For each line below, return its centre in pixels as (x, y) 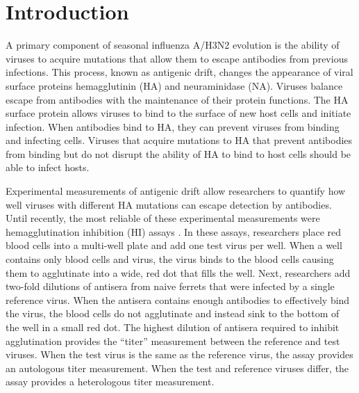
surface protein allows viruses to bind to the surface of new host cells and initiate (178, 113)
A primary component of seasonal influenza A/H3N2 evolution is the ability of (173, 45)
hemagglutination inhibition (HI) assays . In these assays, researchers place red (174, 231)
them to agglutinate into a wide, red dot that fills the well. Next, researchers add (178, 272)
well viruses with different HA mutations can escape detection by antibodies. (169, 204)
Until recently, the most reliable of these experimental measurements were (163, 218)
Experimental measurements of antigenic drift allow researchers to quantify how (176, 191)
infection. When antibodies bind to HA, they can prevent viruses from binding (173, 126)
